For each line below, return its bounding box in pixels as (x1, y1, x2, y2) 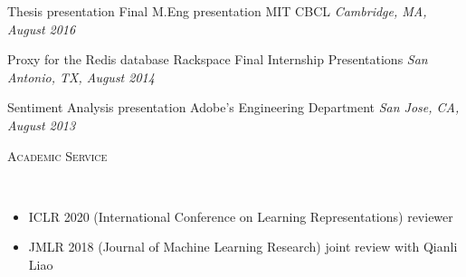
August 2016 (7, 19, 76, 38)
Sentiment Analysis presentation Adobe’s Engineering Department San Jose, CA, (7, 98, 460, 117)
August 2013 (7, 115, 76, 134)
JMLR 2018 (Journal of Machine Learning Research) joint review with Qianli (28, 237, 458, 256)
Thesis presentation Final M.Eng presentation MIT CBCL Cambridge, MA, (7, 2, 427, 20)
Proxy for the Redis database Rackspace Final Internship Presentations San (7, 50, 428, 69)
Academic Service (7, 146, 108, 165)
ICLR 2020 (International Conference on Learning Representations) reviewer (28, 206, 453, 225)
